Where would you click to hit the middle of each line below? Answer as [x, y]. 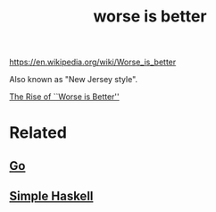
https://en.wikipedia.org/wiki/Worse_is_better [93, 62]
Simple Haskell [51, 196]
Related [38, 133]
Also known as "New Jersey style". [74, 80]
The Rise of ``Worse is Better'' [64, 97]
